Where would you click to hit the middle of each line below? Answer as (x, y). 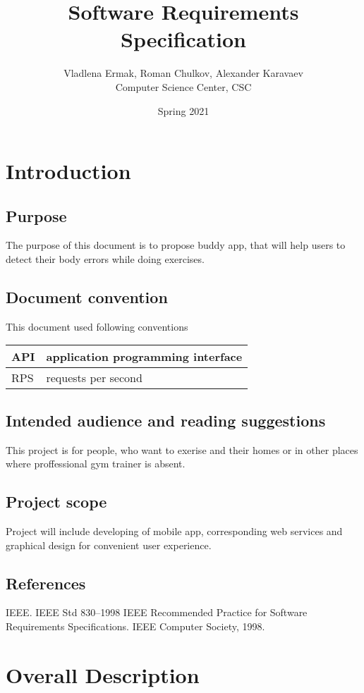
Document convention (87, 297)
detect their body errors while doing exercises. (105, 259)
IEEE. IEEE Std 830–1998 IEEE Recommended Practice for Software (157, 612)
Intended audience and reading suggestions (166, 420)
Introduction (68, 171)
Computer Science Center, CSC (183, 86)
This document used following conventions (97, 326)
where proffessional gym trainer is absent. (96, 464)
